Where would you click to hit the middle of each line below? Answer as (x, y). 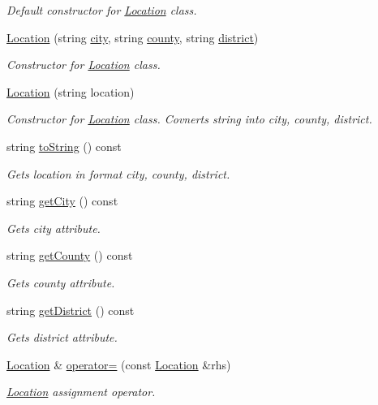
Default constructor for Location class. (102, 10)
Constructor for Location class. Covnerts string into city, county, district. (189, 119)
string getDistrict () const (71, 310)
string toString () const (64, 146)
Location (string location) (71, 91)
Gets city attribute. (54, 228)
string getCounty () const (70, 255)
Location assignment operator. (81, 392)
